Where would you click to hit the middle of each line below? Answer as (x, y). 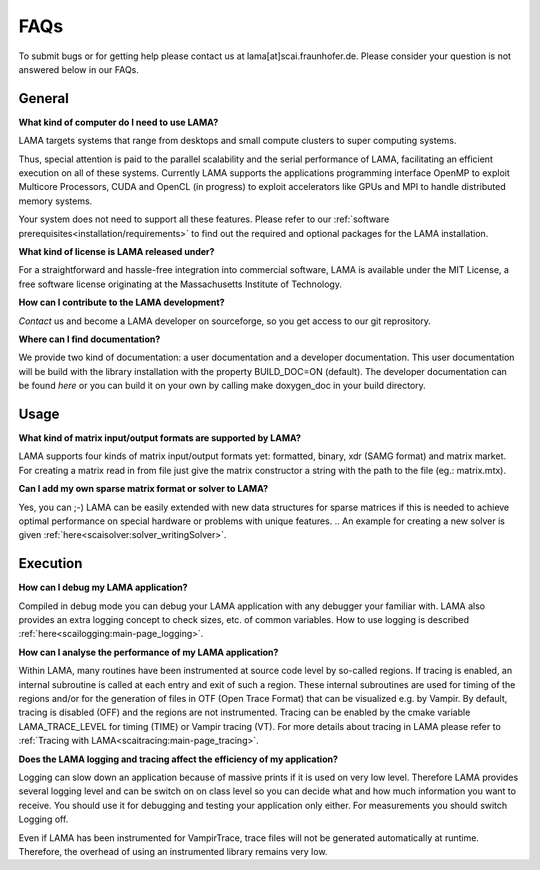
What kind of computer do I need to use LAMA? (118, 122)
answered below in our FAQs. (79, 69)
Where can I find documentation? (89, 339)
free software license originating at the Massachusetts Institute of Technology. (180, 284)
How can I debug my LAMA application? (103, 587)
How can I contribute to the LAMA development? (121, 302)
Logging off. (43, 819)
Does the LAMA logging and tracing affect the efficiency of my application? (178, 759)
